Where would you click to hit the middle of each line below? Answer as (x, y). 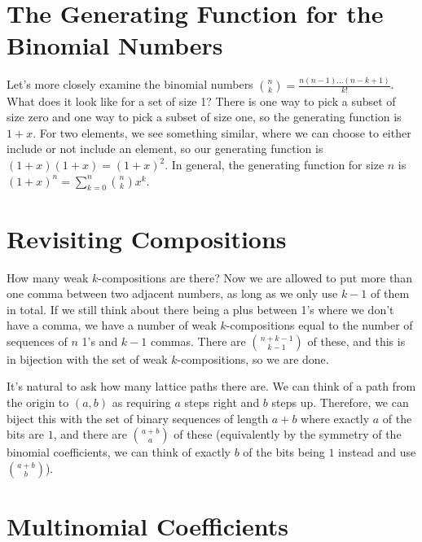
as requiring (141, 402)
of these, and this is (356, 341)
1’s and (100, 341)
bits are (26, 434)
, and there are (90, 434)
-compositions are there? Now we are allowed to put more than (255, 277)
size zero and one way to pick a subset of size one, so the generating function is (204, 117)
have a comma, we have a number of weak (112, 325)
